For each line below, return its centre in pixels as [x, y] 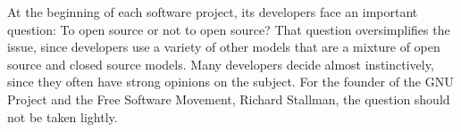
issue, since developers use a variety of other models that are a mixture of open [224, 47]
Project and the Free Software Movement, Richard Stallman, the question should [229, 99]
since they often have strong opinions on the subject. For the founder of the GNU [230, 82]
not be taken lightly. [63, 116]
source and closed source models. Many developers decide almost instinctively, [221, 64]
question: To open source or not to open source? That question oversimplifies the [229, 29]
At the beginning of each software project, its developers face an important [213, 12]
